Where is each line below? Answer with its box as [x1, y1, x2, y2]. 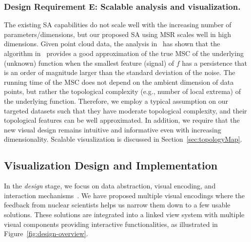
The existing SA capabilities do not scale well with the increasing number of [4, 19, 232, 30]
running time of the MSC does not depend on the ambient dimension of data [4, 76, 234, 87]
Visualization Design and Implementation [4, 158, 218, 173]
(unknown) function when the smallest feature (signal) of [4, 57, 174, 68]
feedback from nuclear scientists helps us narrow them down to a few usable [4, 200, 231, 210]
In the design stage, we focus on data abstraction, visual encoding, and [4, 181, 216, 191]
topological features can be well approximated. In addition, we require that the [4, 115, 240, 125]
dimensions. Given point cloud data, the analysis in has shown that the [4, 38, 220, 49]
